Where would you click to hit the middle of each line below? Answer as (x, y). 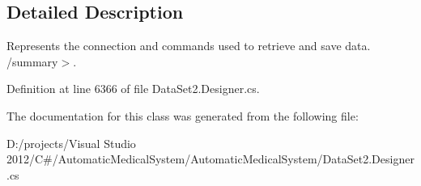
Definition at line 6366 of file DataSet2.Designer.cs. (133, 89)
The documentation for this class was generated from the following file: (183, 115)
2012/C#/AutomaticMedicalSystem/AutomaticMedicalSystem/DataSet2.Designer (210, 159)
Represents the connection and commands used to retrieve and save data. (189, 46)
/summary (32, 61)
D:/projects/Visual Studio (71, 143)
